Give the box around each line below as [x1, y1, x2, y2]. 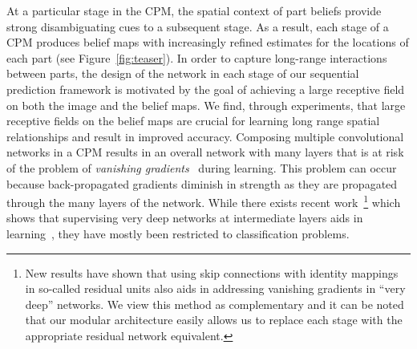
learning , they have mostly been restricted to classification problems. [6, 225, 350, 241]
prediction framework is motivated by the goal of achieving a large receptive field [6, 80, 405, 97]
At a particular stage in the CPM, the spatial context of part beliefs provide [6, 2, 382, 18]
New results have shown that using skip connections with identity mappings [25, 264, 399, 281]
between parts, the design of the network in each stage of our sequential [6, 65, 359, 82]
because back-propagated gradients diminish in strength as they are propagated [6, 175, 398, 192]
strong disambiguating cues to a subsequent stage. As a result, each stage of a [6, 18, 389, 34]
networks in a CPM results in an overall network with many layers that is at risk [6, 144, 404, 160]
